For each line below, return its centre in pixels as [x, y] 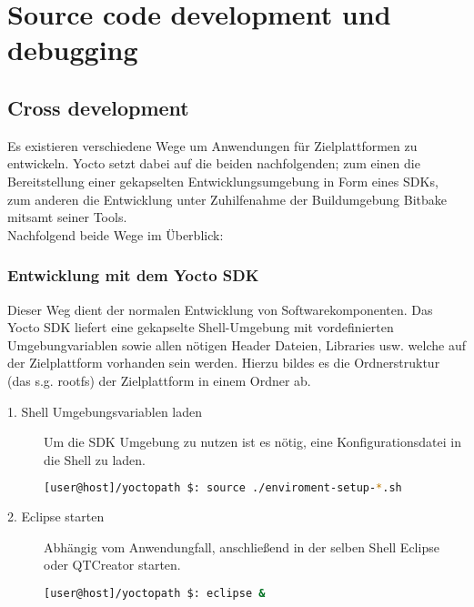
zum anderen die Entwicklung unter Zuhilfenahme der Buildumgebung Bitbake [227, 199]
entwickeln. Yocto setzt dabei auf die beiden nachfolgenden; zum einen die [214, 163]
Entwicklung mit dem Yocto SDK [133, 275]
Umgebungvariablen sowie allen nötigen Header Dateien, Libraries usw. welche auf [237, 344]
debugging [73, 50]
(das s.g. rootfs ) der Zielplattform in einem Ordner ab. [159, 380]
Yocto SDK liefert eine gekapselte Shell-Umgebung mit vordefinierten [201, 327]
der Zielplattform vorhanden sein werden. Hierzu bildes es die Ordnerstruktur [224, 363]
